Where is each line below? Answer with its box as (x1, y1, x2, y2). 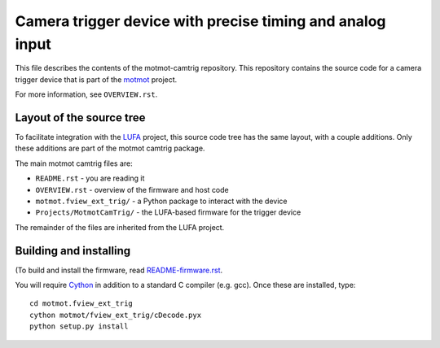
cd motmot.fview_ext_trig (29, 299, 134, 308)
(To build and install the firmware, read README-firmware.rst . (15, 265, 223, 275)
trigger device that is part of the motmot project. (15, 74, 178, 85)
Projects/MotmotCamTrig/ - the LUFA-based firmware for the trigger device (35, 207, 301, 217)
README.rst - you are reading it (35, 173, 145, 183)
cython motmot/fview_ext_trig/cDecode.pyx (29, 310, 202, 320)
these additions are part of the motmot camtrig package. (15, 143, 205, 154)
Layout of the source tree (15, 111, 146, 124)
